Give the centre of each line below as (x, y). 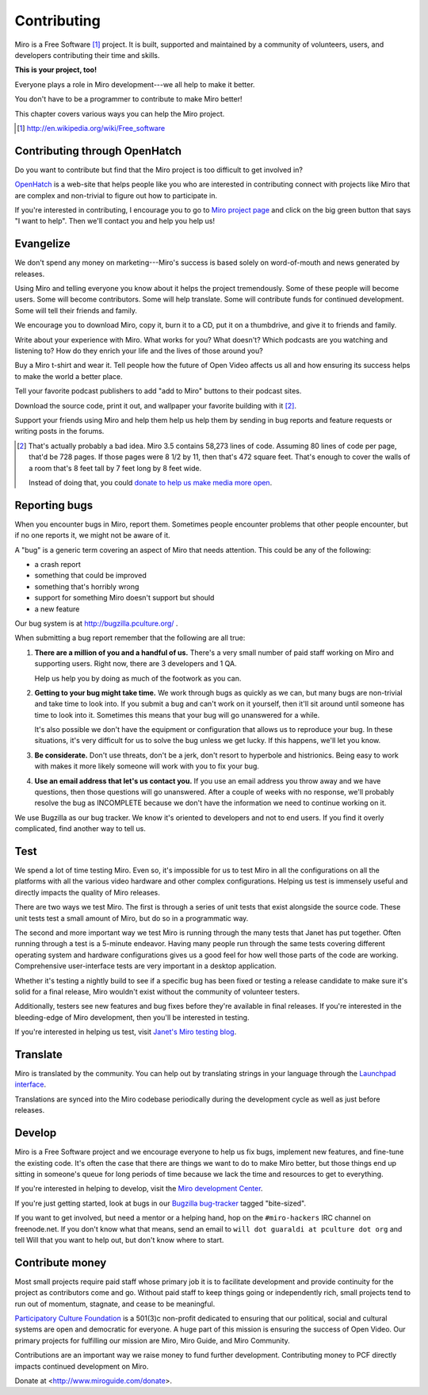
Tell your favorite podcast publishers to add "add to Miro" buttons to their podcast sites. (158, 391)
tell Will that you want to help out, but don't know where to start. (119, 1240)
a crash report (57, 564)
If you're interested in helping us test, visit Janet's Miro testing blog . (126, 1032)
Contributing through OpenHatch (98, 151)
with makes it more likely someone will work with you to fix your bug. (147, 766)
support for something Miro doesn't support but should (124, 598)
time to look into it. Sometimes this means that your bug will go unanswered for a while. (177, 715)
